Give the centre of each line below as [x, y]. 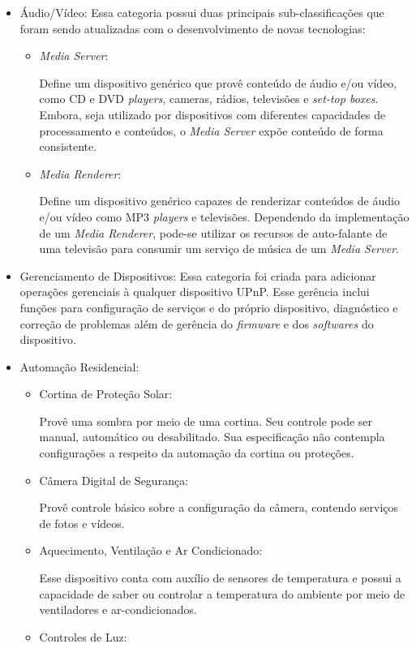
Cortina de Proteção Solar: [106, 394]
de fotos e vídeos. [82, 523]
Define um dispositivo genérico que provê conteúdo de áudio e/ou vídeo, [218, 82]
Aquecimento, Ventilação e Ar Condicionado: [151, 550]
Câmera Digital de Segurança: [114, 480]
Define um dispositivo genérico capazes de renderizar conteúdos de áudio [219, 201]
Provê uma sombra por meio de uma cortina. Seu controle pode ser [206, 421]
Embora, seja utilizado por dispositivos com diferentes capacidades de [212, 114]
